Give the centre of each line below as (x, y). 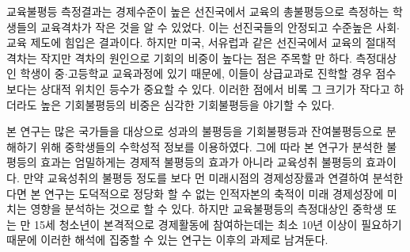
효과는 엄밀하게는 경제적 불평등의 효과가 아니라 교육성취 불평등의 (201, 162)
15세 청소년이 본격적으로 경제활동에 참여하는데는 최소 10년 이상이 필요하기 (218, 224)
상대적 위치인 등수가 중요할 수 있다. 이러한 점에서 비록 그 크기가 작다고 (215, 88)
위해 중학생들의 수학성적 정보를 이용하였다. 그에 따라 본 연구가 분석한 (212, 146)
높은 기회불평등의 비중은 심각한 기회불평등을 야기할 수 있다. (188, 104)
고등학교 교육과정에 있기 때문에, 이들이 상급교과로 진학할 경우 (220, 73)
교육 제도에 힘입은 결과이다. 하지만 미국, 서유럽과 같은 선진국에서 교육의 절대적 (201, 42)
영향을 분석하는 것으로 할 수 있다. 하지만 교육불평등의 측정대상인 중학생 (207, 209)
